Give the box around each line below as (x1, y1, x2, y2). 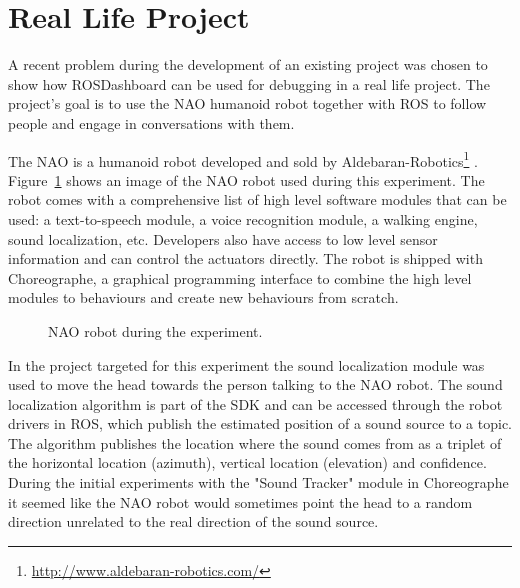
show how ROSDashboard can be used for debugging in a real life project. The (8, 73, 490, 94)
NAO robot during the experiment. (48, 320, 263, 341)
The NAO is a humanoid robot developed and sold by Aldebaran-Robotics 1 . (8, 147, 478, 171)
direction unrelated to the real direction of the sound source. (8, 511, 379, 532)
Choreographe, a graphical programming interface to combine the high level (8, 267, 472, 288)
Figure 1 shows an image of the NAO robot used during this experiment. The (8, 169, 485, 190)
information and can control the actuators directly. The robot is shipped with (8, 248, 483, 269)
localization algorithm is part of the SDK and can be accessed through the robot (8, 393, 503, 414)
